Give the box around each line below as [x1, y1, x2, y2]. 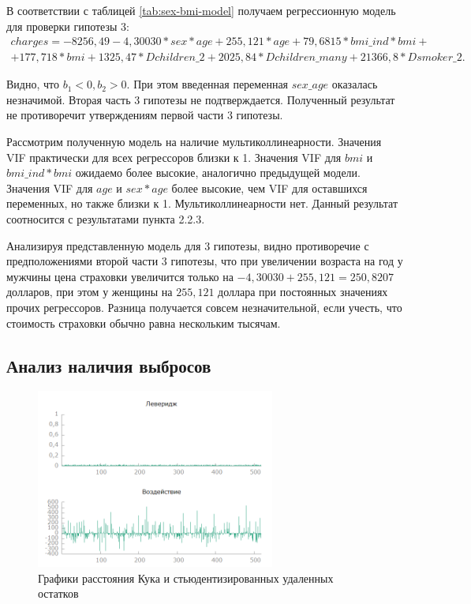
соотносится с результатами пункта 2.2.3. [6, 211, 205, 227]
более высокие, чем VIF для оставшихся [171, 179, 368, 196]
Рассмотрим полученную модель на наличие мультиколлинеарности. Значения [6, 133, 382, 150]
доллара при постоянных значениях [218, 283, 388, 300]
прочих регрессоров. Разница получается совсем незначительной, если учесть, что [6, 298, 402, 315]
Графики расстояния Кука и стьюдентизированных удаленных [38, 569, 334, 586]
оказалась [331, 76, 378, 92]
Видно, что [6, 76, 59, 92]
